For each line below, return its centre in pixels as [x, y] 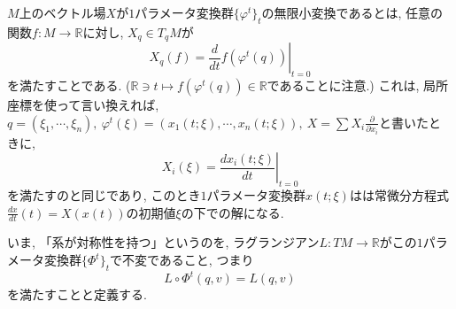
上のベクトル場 [62, 12]
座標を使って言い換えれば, [83, 105]
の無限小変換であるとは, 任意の [352, 12]
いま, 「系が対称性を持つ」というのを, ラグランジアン [163, 242]
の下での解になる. [232, 212]
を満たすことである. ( [69, 85]
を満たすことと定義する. [77, 294]
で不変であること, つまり [182, 259]
